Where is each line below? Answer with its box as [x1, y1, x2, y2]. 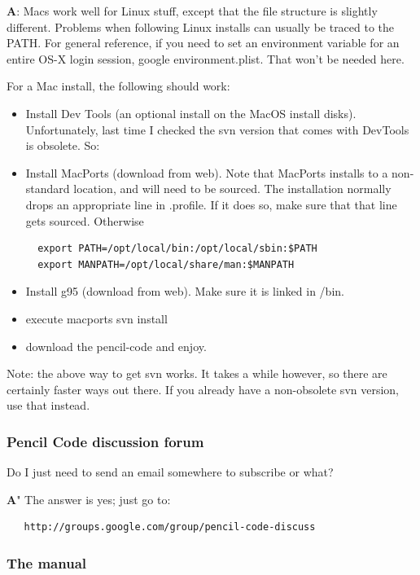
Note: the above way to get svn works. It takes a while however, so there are [7, 365, 387, 382]
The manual [7, 552, 86, 573]
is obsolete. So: [25, 137, 100, 154]
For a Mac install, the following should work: [7, 77, 230, 94]
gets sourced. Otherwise [25, 212, 144, 229]
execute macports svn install [25, 309, 168, 327]
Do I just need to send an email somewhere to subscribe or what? [7, 463, 334, 481]
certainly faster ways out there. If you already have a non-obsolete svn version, [7, 380, 400, 397]
